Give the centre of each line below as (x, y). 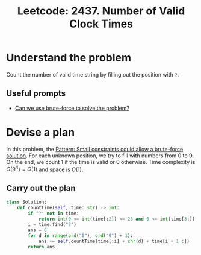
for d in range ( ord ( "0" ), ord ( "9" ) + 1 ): (81, 236)
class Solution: (26, 202)
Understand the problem (69, 58)
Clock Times (101, 24)
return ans (42, 247)
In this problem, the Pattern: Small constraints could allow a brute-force (95, 149)
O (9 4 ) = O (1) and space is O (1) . (45, 169)
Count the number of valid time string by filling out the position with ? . (93, 74)
